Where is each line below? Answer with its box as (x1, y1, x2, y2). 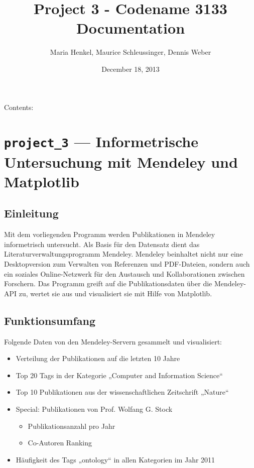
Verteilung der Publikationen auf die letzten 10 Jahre (16, 353, 180, 364)
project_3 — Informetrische (4, 131, 198, 152)
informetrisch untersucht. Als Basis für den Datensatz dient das (4, 239, 200, 249)
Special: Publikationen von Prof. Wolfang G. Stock (16, 403, 173, 414)
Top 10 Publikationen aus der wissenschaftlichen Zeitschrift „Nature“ (16, 387, 229, 397)
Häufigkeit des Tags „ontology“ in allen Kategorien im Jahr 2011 (16, 454, 215, 464)
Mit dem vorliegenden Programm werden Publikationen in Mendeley (4, 229, 215, 240)
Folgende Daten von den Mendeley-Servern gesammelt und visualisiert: (4, 336, 222, 346)
